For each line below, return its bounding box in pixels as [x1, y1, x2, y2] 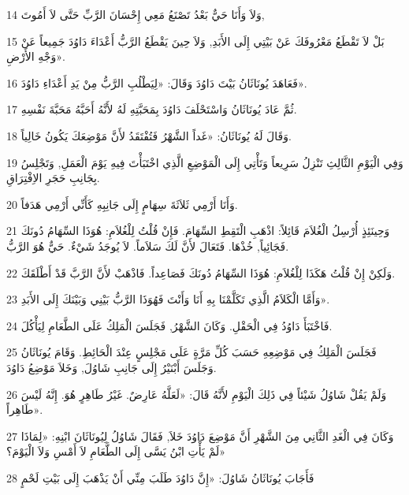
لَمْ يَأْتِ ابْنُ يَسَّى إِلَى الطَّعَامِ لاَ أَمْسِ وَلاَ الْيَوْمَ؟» [6, 443, 226, 460]
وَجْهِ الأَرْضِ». [6, 48, 65, 65]
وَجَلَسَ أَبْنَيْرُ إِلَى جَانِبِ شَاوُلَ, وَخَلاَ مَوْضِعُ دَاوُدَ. [6, 359, 217, 375]
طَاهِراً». [6, 401, 43, 418]
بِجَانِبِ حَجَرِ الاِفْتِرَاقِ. [6, 169, 100, 186]
